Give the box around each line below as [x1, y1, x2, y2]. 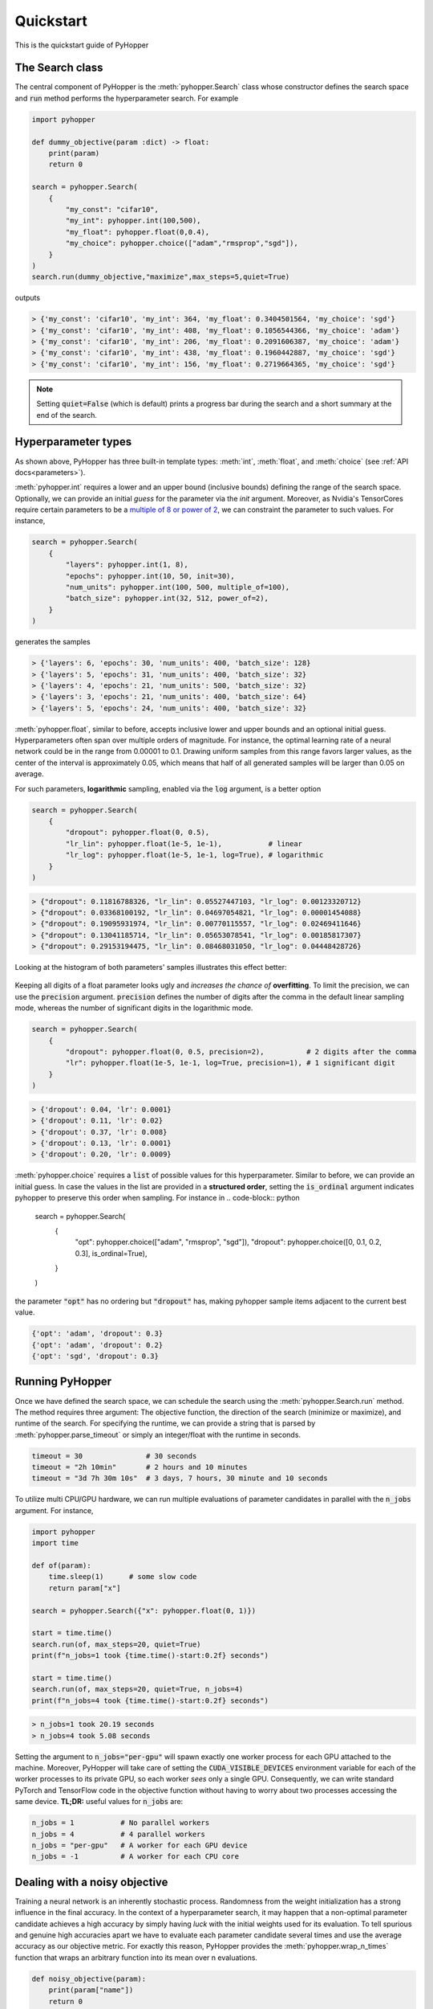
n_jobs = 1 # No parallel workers [31, 1819, 210, 1827]
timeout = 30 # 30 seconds [31, 1451, 197, 1460]
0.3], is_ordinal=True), [75, 1248, 148, 1258]
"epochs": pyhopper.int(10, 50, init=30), [65, 571, 236, 580]
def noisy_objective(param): [31, 1974, 147, 1983]
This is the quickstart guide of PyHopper [14, 40, 149, 50]
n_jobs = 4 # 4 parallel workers [31, 1829, 206, 1839]
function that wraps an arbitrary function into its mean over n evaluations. [14, 1953, 258, 1962]
